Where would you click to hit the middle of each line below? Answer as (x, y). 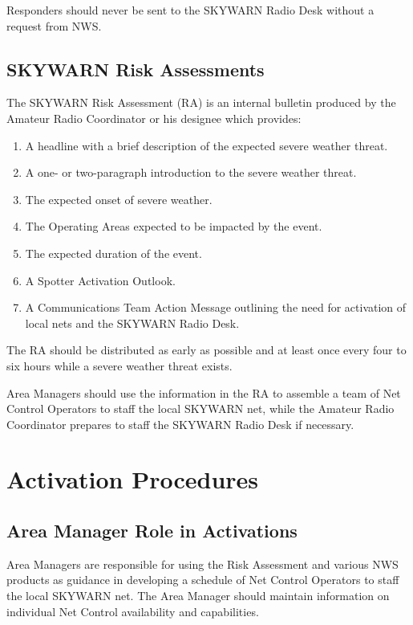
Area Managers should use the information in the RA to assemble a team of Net (204, 392)
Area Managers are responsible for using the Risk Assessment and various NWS (202, 564)
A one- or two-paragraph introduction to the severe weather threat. (191, 172)
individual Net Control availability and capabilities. (133, 611)
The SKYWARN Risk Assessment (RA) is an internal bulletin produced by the (201, 102)
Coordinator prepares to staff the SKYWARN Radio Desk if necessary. (180, 424)
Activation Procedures (133, 479)
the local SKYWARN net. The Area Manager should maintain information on (198, 596)
